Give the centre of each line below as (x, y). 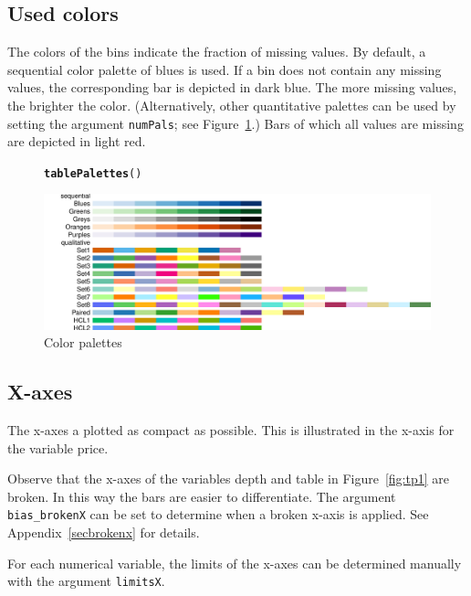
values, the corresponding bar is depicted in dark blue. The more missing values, (232, 87)
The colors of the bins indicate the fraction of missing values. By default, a (217, 52)
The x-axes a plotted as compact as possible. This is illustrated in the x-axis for (231, 430)
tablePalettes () (93, 173)
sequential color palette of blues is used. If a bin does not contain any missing (225, 69)
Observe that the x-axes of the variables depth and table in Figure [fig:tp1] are (229, 479)
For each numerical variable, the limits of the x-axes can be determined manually (235, 563)
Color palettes (83, 342)
